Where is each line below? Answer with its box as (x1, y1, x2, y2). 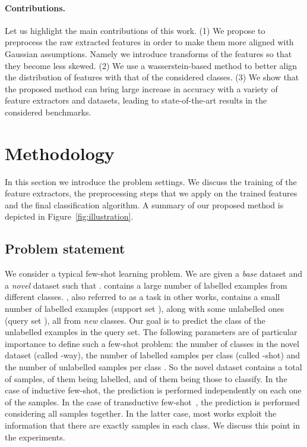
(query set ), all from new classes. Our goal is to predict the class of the (5, 314, 265, 326)
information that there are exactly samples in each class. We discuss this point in (5, 418, 300, 431)
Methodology (5, 140, 115, 165)
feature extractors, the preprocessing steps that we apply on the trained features (5, 187, 297, 199)
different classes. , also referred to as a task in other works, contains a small (5, 290, 280, 303)
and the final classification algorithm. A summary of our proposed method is (5, 198, 284, 211)
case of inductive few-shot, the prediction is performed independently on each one (5, 384, 302, 396)
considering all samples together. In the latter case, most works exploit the (5, 407, 277, 420)
